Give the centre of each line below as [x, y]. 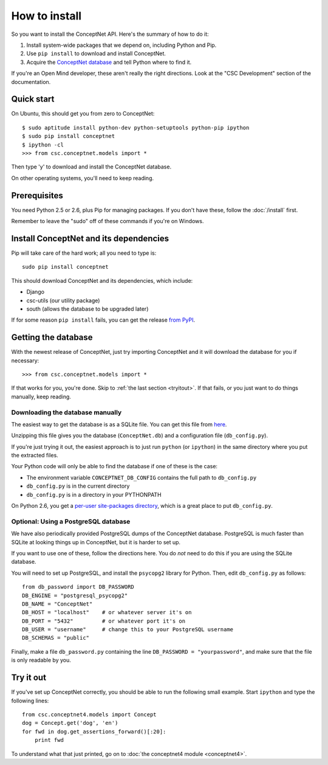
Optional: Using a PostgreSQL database [71, 521]
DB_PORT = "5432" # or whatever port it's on [104, 621]
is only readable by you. [41, 660]
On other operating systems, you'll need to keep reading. [83, 178]
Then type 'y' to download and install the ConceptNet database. [91, 167]
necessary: [25, 360]
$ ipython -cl [43, 145]
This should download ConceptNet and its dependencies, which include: [102, 280]
